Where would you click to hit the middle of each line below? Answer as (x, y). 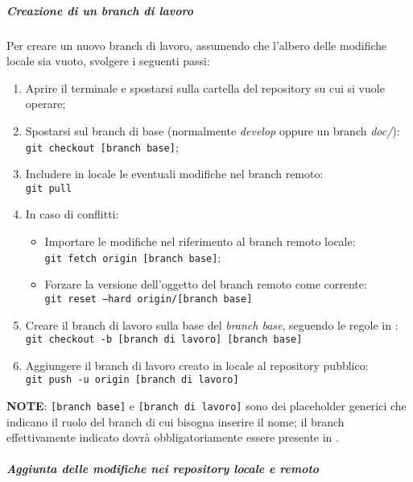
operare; (45, 104)
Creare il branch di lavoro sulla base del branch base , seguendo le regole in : (212, 324)
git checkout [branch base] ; (102, 146)
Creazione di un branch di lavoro (100, 10)
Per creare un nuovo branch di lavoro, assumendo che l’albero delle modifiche (197, 45)
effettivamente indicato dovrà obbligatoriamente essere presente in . (173, 437)
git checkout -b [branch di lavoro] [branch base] (164, 340)
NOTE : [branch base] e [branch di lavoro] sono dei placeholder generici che (206, 406)
